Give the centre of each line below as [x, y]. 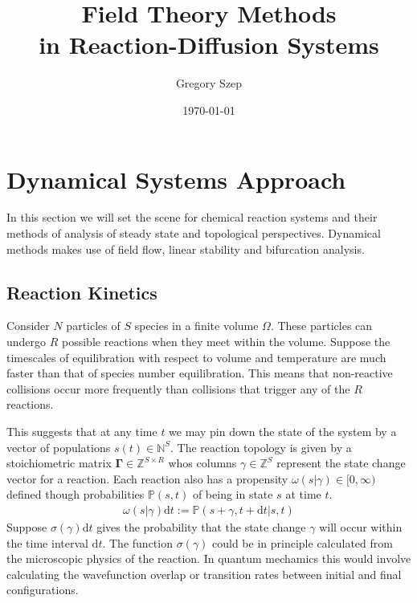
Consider [28, 326]
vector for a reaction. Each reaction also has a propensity [147, 478]
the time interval [47, 542]
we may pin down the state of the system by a [283, 431]
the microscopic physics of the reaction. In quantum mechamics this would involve [209, 558]
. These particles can [321, 326]
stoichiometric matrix [59, 463]
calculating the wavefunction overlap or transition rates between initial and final [204, 574]
